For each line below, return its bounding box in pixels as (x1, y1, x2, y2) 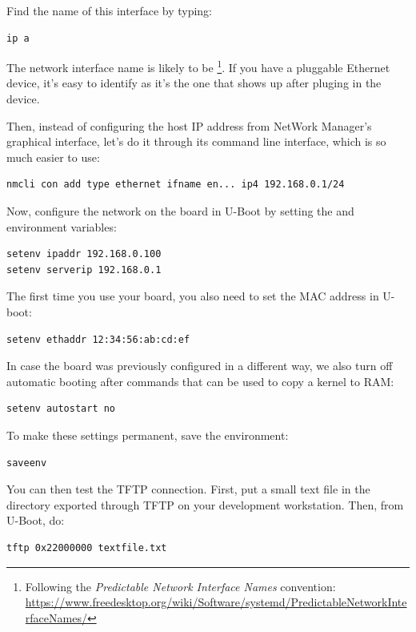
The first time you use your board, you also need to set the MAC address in (6, 288, 379, 304)
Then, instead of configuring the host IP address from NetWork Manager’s (6, 117, 372, 134)
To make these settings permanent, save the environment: (6, 426, 289, 443)
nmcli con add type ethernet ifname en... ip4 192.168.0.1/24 (6, 179, 345, 191)
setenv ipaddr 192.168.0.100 (6, 248, 162, 260)
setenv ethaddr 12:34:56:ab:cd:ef (6, 333, 190, 345)
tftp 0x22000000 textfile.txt (6, 541, 167, 554)
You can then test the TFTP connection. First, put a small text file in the (6, 481, 370, 497)
